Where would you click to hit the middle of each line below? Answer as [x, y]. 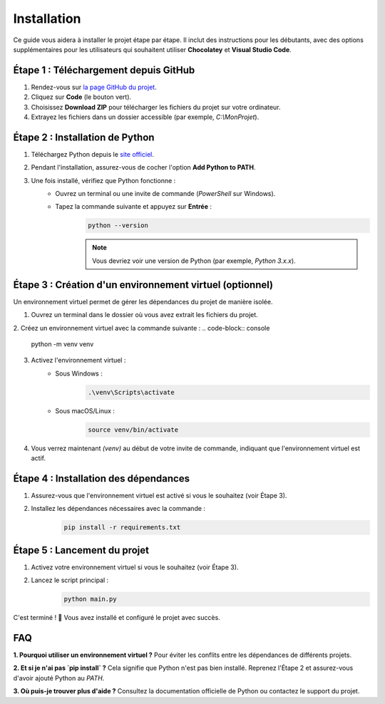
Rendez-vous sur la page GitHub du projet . [94, 87]
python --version [118, 226]
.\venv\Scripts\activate [131, 392]
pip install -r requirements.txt [122, 528]
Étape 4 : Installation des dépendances [102, 478]
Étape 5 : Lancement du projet [81, 550]
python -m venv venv [62, 344]
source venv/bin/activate [133, 430]
